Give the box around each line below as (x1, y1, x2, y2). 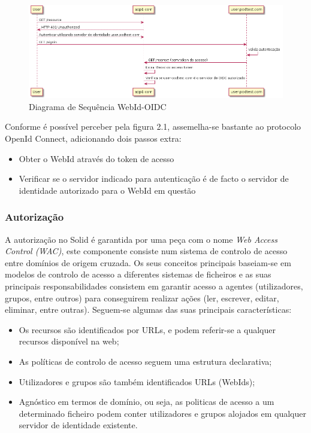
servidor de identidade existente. (19, 419, 138, 431)
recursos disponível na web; (19, 335, 119, 347)
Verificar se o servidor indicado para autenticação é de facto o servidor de (19, 172, 289, 185)
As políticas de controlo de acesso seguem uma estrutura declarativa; (19, 355, 272, 368)
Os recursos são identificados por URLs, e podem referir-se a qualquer (19, 323, 276, 336)
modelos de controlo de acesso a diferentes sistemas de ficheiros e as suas (5, 268, 271, 280)
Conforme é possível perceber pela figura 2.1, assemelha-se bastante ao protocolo (5, 120, 301, 133)
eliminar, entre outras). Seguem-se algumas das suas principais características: (5, 303, 292, 316)
